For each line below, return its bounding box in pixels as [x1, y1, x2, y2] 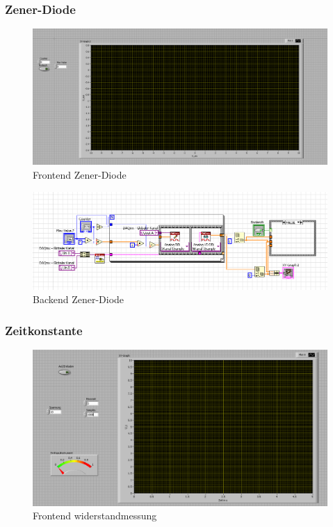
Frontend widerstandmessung [33, 508, 157, 523]
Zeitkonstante [5, 321, 83, 339]
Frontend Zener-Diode [33, 168, 127, 182]
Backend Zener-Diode [33, 292, 124, 307]
